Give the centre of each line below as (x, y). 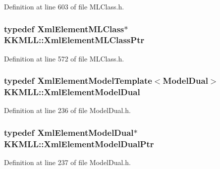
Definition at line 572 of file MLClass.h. (64, 58)
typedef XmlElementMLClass (64, 28)
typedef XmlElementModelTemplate (78, 81)
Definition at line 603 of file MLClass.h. (64, 6)
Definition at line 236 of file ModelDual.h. (67, 110)
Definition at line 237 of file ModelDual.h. (67, 162)
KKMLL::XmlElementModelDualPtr (79, 143)
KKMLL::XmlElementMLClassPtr (74, 40)
